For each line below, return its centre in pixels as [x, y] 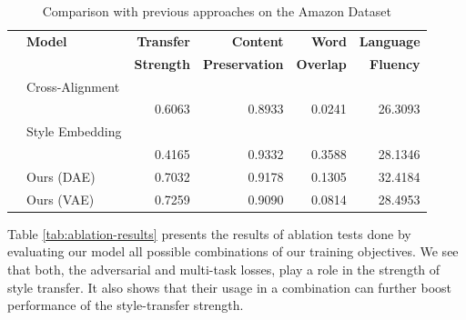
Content [258, 40]
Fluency [395, 63]
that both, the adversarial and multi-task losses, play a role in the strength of [224, 270]
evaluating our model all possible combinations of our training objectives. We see [233, 251]
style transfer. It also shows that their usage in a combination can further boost [230, 287]
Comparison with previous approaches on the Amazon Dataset [217, 11]
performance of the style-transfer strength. [126, 305]
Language [390, 40]
